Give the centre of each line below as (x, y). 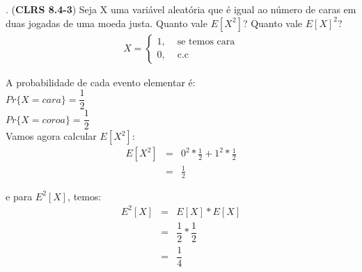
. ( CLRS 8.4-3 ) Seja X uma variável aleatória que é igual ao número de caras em (181, 9)
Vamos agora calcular (51, 136)
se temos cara (206, 42)
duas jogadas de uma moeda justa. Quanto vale (107, 23)
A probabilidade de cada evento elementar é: (101, 82)
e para (19, 196)
